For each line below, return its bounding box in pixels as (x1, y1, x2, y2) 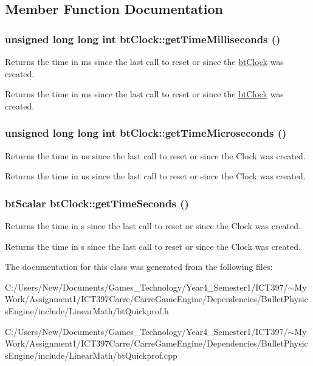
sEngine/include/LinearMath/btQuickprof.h (5, 304, 169, 317)
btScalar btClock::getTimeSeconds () (5, 195, 189, 210)
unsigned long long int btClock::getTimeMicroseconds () (5, 125, 287, 140)
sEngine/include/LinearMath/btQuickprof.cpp (5, 348, 177, 361)
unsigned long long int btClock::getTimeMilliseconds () (5, 31, 281, 46)
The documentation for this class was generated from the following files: (5, 260, 273, 273)
